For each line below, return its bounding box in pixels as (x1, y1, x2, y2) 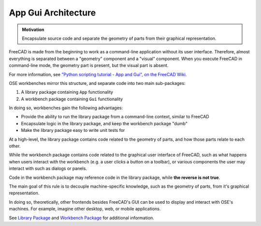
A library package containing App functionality (21, 89, 114, 95)
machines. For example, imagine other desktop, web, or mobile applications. (9, 206, 161, 212)
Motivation (22, 27, 44, 32)
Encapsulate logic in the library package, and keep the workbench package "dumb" (21, 120, 188, 126)
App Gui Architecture (9, 7, 96, 18)
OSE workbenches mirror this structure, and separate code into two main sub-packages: (9, 80, 186, 86)
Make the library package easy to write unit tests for (21, 128, 125, 133)
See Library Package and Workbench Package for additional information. (9, 215, 154, 221)
